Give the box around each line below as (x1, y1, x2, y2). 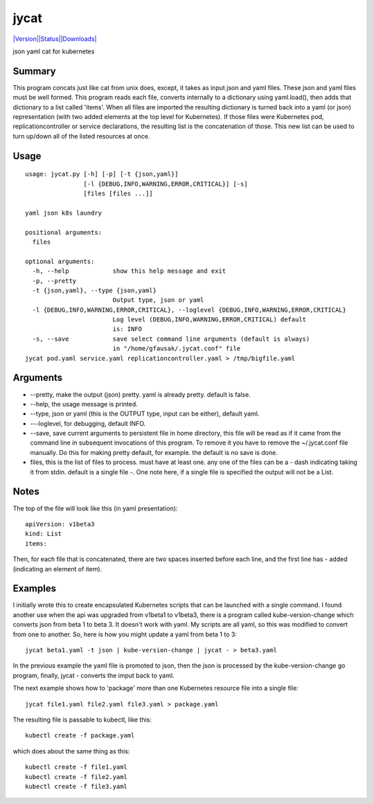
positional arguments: (25, 229, 103, 236)
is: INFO (112, 325, 142, 333)
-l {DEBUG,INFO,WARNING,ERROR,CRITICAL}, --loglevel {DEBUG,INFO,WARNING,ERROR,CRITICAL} (32, 305, 346, 314)
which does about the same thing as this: (12, 747, 130, 755)
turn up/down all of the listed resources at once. (12, 132, 150, 140)
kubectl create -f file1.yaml (25, 763, 128, 771)
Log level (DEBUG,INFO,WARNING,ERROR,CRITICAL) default (112, 316, 307, 323)
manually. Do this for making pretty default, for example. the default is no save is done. (30, 448, 278, 456)
